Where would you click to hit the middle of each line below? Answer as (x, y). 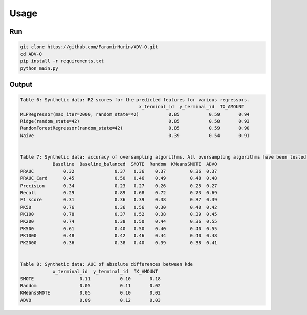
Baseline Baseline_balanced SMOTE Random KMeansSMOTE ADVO (135, 164)
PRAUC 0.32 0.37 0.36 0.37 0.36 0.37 (119, 171)
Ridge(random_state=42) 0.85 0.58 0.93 (135, 121)
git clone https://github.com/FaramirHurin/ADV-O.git (89, 47)
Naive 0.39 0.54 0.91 (135, 135)
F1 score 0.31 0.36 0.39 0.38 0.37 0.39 (119, 200)
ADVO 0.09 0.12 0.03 (90, 300)
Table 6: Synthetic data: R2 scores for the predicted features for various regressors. (135, 99)
